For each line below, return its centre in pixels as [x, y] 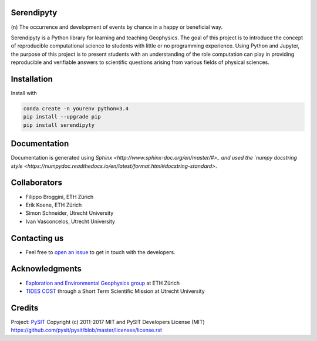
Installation [32, 79]
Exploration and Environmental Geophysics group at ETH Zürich [103, 283]
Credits [25, 308]
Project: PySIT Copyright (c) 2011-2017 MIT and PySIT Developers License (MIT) [108, 322]
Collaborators [37, 183]
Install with [24, 93]
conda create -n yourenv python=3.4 [76, 108]
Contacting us [37, 238]
